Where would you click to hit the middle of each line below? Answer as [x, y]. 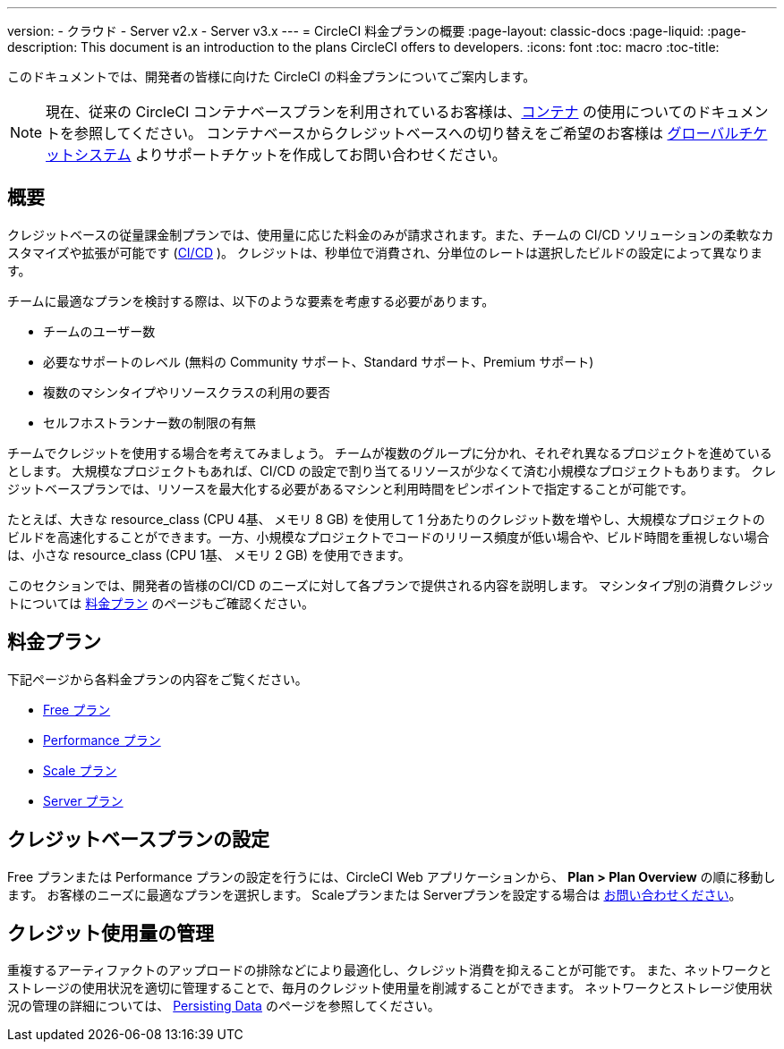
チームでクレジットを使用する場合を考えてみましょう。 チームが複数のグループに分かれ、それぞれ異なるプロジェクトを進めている [390, 453]
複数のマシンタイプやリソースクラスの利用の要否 [187, 392]
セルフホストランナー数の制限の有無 [149, 422]
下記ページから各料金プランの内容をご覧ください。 [158, 679]
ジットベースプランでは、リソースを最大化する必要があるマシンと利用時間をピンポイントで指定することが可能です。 [350, 488]
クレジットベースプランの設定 [138, 840]
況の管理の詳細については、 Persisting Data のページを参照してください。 [224, 1006]
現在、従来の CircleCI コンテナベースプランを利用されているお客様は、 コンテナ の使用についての [371, 112]
